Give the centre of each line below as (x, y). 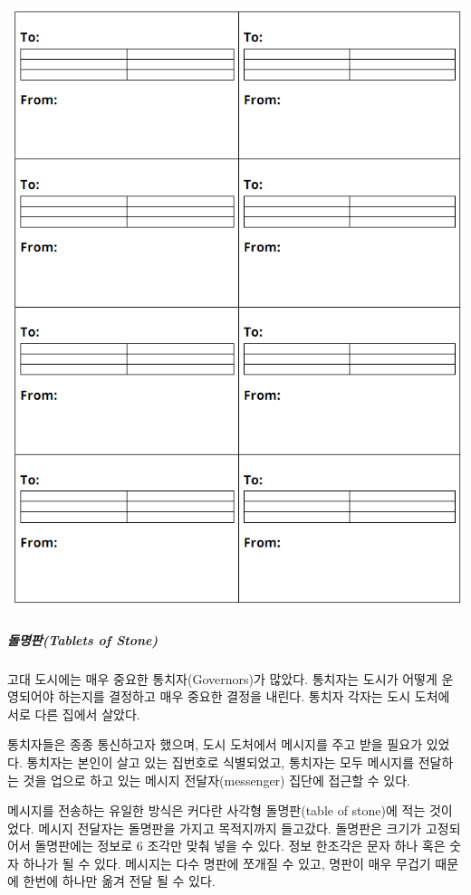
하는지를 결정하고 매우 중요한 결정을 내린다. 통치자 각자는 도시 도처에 (254, 696)
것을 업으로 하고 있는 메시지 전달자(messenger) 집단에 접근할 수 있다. (217, 780)
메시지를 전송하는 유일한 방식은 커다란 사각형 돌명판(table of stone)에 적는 (216, 810)
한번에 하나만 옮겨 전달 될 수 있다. (119, 881)
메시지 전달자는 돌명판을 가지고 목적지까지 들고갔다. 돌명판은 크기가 (230, 828)
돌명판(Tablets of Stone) (83, 639)
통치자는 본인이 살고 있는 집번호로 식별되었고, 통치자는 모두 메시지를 (221, 762)
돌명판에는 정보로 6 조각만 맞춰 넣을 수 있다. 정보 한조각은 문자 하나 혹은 (240, 846)
